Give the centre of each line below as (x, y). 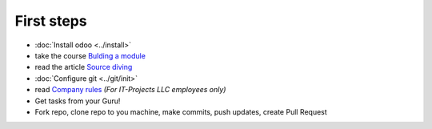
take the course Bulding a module (90, 55)
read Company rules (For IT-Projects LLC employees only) (130, 90)
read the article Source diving (84, 67)
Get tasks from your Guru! (78, 101)
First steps (51, 21)
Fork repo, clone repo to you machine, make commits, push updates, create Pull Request (181, 111)
